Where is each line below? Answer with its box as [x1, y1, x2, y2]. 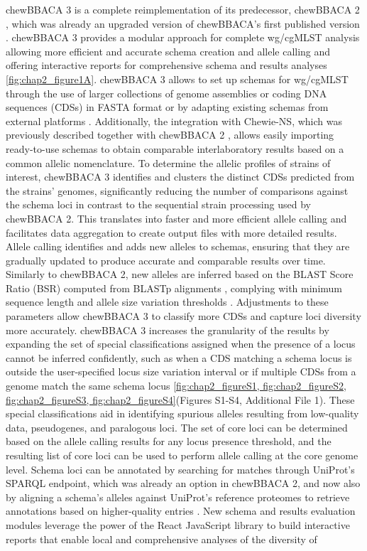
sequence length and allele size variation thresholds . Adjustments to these [6, 294, 329, 309]
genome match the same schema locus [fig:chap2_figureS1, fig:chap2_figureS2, [6, 378, 346, 393]
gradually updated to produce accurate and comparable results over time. [6, 252, 326, 267]
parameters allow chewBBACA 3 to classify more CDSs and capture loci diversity [6, 309, 361, 323]
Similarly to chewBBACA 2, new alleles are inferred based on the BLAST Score [6, 267, 354, 282]
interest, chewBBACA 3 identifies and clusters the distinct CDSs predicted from [6, 169, 355, 184]
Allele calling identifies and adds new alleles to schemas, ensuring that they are [6, 239, 350, 254]
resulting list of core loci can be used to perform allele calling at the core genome [6, 448, 358, 462]
